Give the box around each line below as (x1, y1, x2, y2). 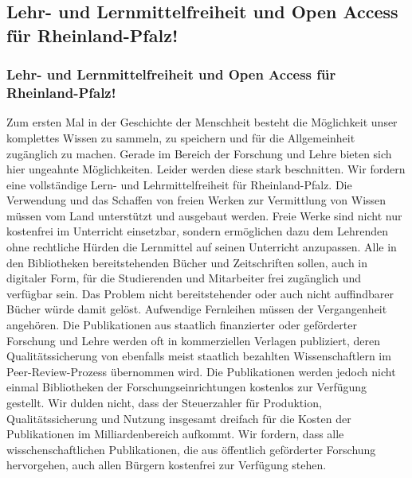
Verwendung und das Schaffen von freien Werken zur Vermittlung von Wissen (6, 192, 386, 208)
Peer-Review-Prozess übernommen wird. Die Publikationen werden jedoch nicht (6, 363, 396, 379)
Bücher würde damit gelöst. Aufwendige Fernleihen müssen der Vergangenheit (6, 301, 387, 317)
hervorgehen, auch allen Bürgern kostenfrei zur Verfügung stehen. (6, 457, 327, 473)
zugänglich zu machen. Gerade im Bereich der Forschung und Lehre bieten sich (6, 145, 392, 161)
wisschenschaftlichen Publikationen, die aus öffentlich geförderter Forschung (6, 441, 376, 457)
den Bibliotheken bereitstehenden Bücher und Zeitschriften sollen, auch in (6, 254, 368, 270)
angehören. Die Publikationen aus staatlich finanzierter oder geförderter (6, 317, 357, 333)
